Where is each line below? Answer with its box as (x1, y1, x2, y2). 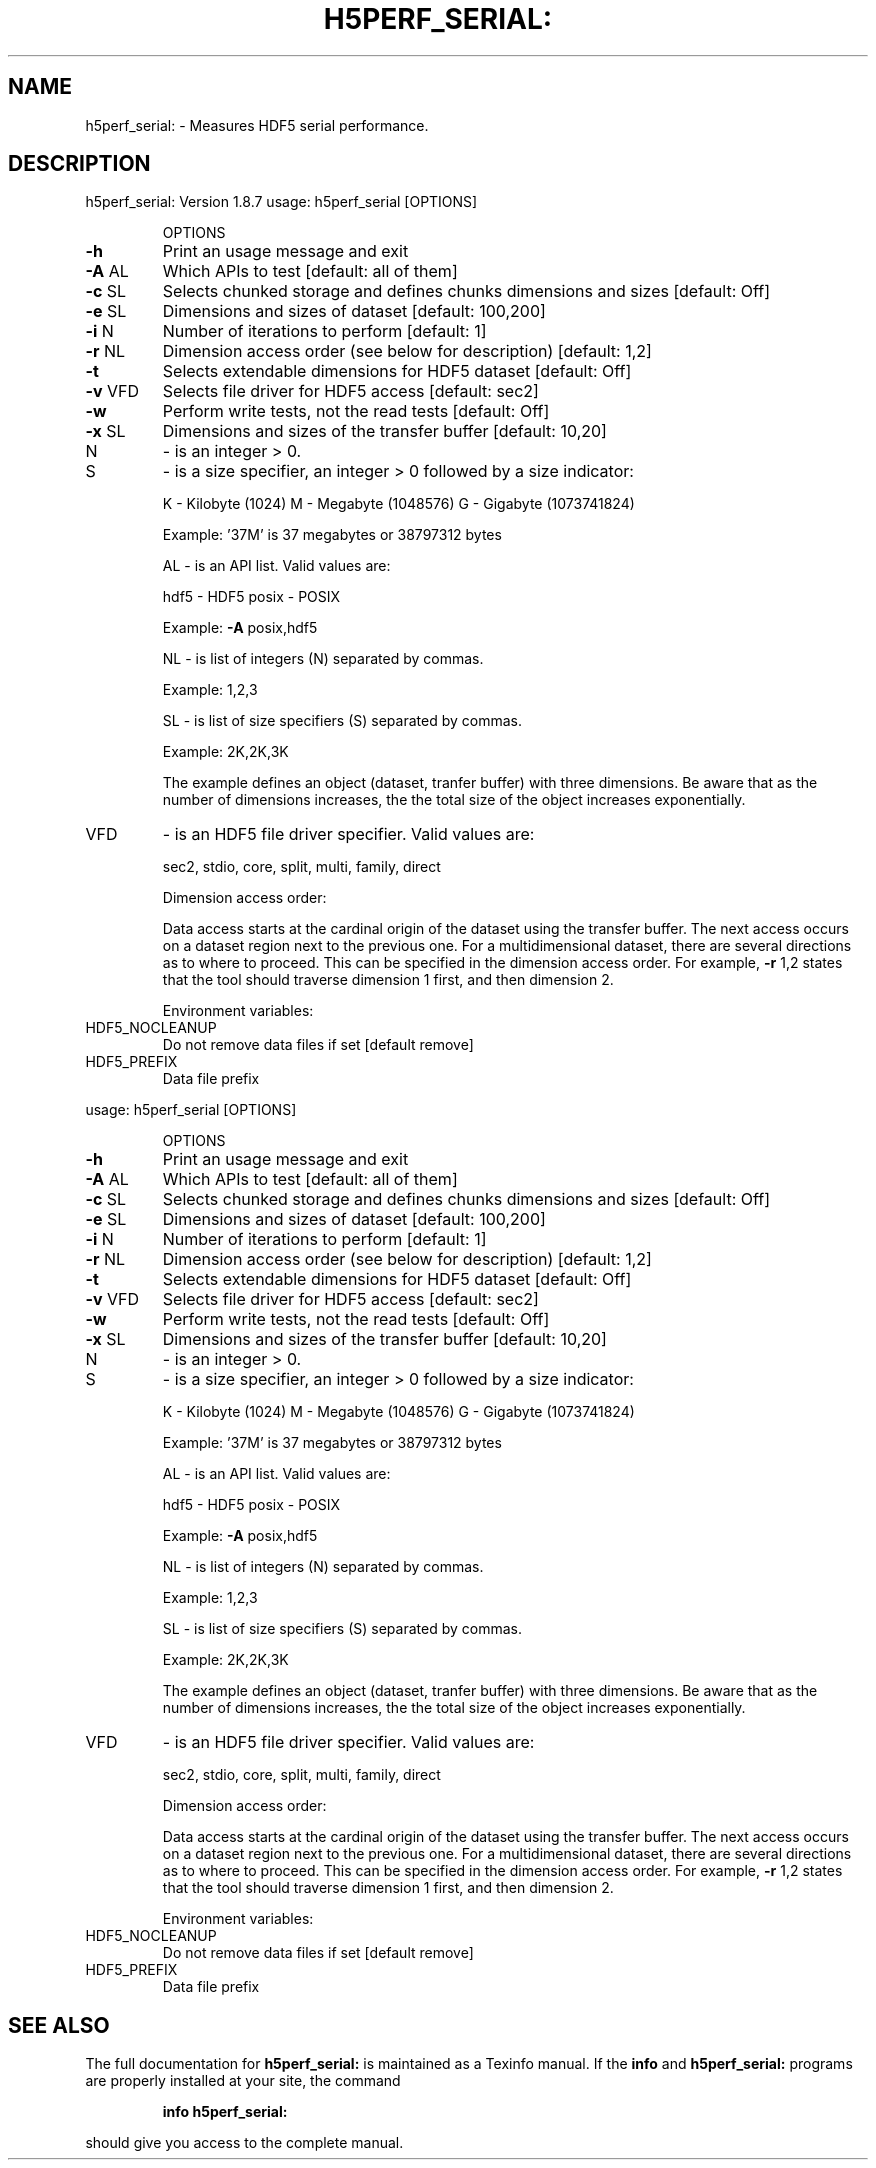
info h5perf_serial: (162, 2103, 288, 2121)
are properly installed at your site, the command (85, 2072, 401, 2090)
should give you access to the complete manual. (85, 2134, 404, 2152)
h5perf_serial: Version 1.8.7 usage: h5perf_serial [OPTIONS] (85, 193, 478, 211)
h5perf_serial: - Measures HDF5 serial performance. (85, 116, 429, 134)
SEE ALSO (8, 2012, 110, 2038)
